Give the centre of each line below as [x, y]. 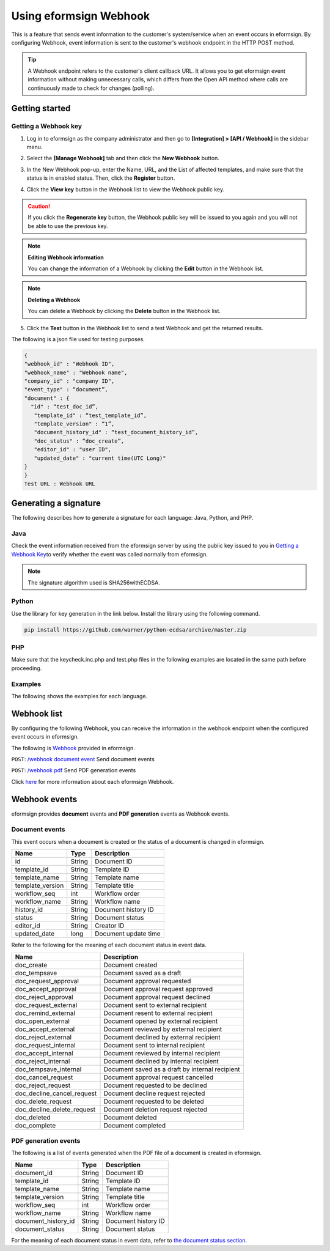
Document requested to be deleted [154, 1101]
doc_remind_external [45, 1013]
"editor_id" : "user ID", [73, 450]
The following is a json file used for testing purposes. [78, 339]
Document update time [128, 934]
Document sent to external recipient [155, 1005]
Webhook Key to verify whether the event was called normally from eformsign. [109, 554]
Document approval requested [147, 981]
